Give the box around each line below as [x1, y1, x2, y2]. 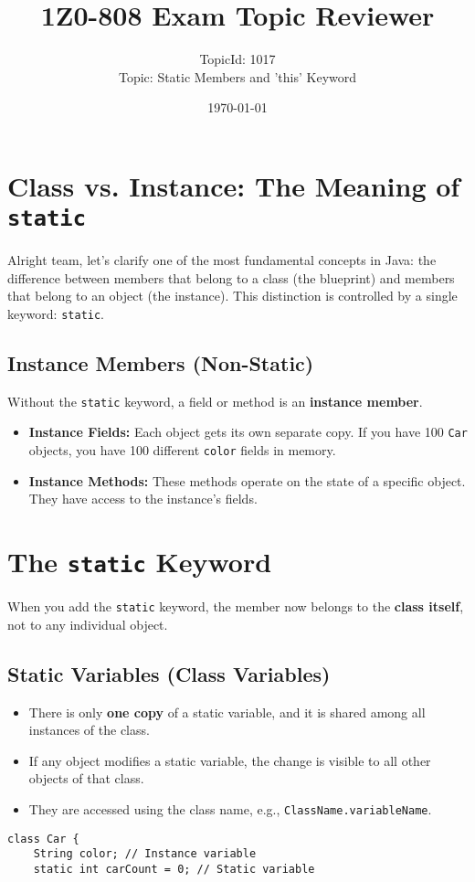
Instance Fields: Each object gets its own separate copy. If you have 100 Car [28, 422, 468, 441]
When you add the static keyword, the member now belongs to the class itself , [7, 597, 464, 616]
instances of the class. [28, 720, 150, 739]
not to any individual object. [7, 614, 168, 633]
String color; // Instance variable [33, 847, 257, 861]
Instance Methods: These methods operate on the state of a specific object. [28, 471, 466, 490]
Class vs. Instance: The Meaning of [7, 166, 460, 204]
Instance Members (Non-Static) [7, 348, 314, 377]
